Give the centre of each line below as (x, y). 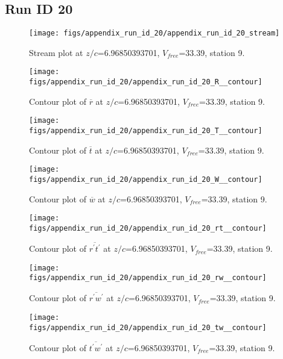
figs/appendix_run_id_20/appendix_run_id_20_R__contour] (146, 82)
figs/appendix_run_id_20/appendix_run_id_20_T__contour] (146, 131)
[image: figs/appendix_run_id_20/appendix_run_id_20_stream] (154, 33)
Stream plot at (56, 52)
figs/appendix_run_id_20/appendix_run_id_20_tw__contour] (148, 327)
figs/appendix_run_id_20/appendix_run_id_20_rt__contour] (148, 228)
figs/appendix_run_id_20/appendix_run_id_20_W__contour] (146, 179)
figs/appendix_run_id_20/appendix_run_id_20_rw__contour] (148, 278)
